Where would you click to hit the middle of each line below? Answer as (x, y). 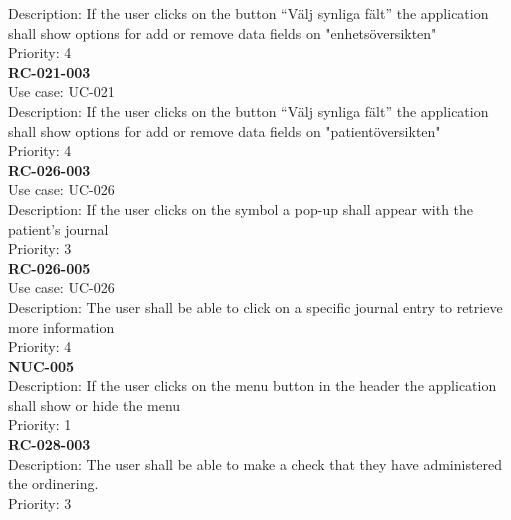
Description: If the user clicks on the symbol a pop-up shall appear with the (241, 208)
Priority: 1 (40, 424)
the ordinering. (53, 483)
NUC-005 (41, 365)
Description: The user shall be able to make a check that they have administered (255, 463)
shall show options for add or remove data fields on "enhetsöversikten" (222, 32)
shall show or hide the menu (94, 404)
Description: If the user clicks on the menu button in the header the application (252, 385)
